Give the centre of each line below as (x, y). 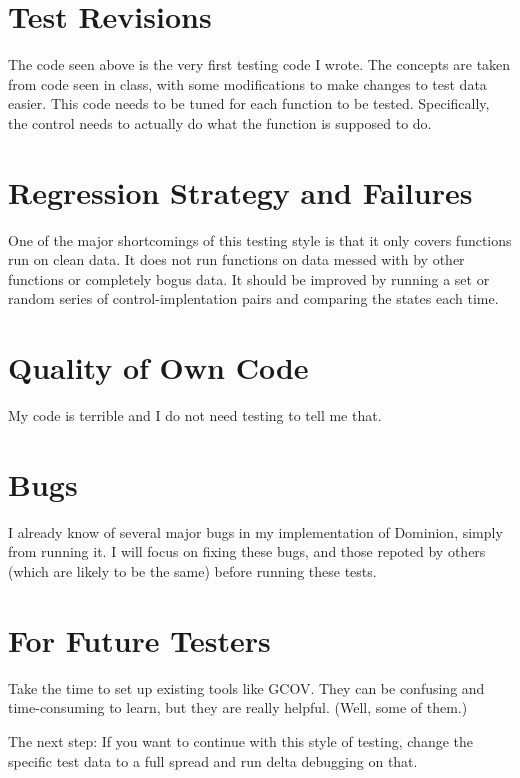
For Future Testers (139, 639)
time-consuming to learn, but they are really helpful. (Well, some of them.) (238, 707)
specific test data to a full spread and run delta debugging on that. (213, 760)
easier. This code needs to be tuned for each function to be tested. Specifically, (249, 103)
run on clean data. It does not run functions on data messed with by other (236, 259)
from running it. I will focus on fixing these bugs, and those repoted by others (247, 551)
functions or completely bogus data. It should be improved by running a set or (249, 278)
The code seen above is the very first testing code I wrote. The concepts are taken (259, 64)
